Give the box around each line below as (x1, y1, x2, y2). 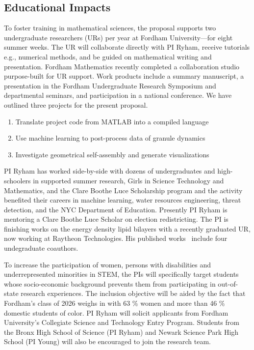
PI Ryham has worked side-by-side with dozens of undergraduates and (4, 166, 215, 176)
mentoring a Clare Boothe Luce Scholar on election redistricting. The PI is (4, 214, 229, 224)
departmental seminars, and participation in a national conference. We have (4, 90, 232, 100)
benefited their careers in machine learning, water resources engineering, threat (4, 195, 241, 205)
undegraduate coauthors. (4, 243, 78, 253)
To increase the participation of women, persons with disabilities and (4, 259, 211, 269)
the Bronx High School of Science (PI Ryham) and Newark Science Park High (4, 326, 239, 337)
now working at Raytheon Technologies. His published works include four (4, 233, 228, 243)
